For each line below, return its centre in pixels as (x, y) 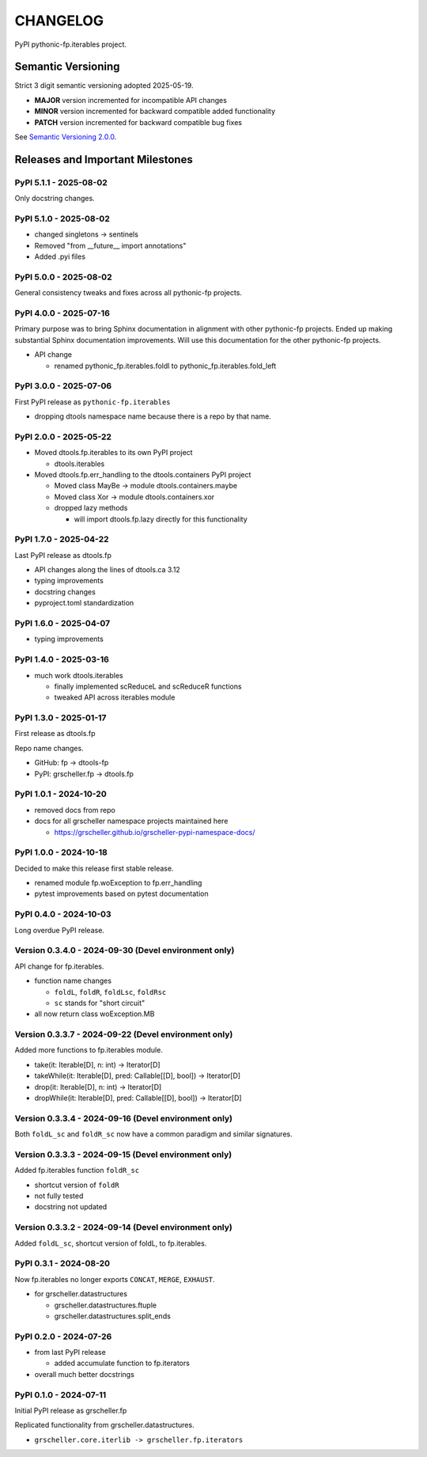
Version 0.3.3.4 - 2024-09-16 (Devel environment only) (124, 1118)
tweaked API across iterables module (115, 697)
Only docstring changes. (55, 199)
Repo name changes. (49, 748)
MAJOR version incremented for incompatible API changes (130, 100)
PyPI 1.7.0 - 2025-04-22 (62, 540)
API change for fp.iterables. (59, 966)
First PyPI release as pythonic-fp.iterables (93, 402)
